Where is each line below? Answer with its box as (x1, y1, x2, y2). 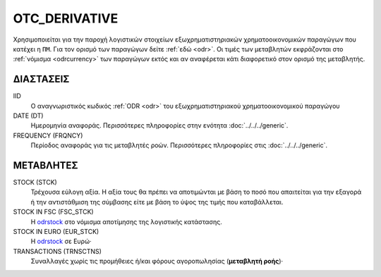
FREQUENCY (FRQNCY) (13, 131, 83, 140)
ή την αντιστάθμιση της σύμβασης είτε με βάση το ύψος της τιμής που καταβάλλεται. (30, 197, 284, 206)
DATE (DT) (13, 111, 44, 120)
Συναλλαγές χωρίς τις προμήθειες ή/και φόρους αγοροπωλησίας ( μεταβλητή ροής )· (30, 257, 284, 266)
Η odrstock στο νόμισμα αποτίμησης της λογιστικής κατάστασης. (30, 217, 222, 226)
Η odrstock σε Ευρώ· (30, 237, 92, 246)
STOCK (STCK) (13, 178, 58, 187)
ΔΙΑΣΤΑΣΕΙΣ (13, 73, 70, 85)
